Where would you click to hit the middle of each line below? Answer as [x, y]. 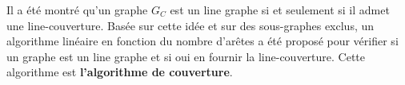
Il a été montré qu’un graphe [77, 10]
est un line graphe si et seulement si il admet [280, 10]
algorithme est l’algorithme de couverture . [120, 72]
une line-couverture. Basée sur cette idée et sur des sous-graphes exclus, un [190, 25]
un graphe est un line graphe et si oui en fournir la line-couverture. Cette [186, 56]
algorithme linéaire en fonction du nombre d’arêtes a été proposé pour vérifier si [202, 41]
